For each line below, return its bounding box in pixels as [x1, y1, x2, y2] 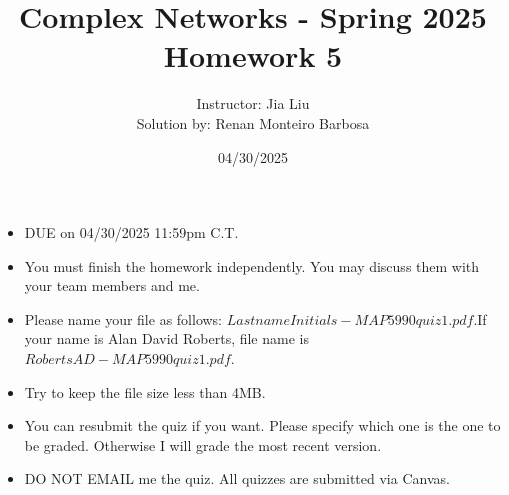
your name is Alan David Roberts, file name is [24, 328, 309, 349]
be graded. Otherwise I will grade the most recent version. [24, 434, 382, 455]
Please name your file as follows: [24, 308, 223, 329]
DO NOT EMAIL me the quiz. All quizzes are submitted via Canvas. [24, 468, 450, 489]
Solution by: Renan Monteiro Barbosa [136, 112, 370, 133]
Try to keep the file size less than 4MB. [24, 381, 266, 402]
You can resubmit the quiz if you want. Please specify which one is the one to [24, 415, 501, 436]
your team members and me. [24, 275, 200, 296]
